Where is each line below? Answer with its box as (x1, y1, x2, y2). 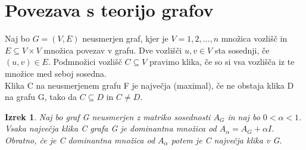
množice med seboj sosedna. (5, 67, 107, 79)
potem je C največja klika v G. (171, 133, 282, 146)
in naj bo (227, 110, 260, 123)
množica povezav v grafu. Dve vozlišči (43, 43, 182, 56)
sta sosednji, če (214, 43, 270, 56)
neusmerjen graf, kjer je (82, 32, 168, 45)
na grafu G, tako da (5, 90, 77, 103)
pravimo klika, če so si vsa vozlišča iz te (149, 55, 295, 68)
